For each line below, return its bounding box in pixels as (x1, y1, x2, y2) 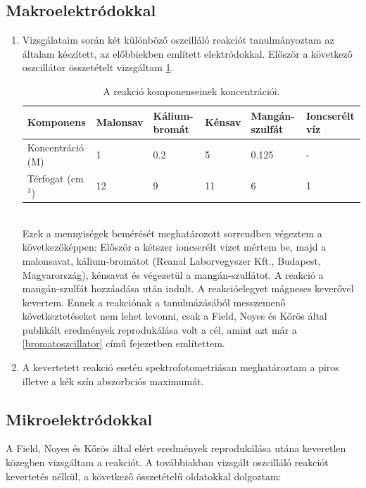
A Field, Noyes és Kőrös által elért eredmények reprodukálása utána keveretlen (6, 441, 346, 456)
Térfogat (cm (27, 171, 84, 186)
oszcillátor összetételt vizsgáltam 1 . (22, 60, 174, 75)
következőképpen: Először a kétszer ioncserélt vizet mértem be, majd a (22, 239, 327, 254)
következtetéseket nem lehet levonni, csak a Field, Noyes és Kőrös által (22, 308, 327, 323)
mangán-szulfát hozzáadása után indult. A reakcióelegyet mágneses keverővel (22, 281, 354, 296)
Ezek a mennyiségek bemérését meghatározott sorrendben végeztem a (22, 225, 322, 240)
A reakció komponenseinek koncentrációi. (103, 83, 280, 98)
